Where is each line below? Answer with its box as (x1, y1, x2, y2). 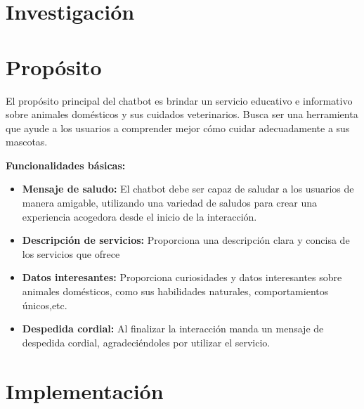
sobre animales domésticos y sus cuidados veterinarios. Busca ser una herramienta (6, 107, 358, 122)
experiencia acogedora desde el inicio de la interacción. (22, 209, 257, 223)
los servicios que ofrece (22, 246, 120, 261)
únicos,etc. (22, 297, 67, 312)
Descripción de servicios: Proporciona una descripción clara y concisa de (22, 233, 350, 247)
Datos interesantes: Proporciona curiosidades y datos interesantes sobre (22, 270, 342, 285)
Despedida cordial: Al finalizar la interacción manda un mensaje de (22, 321, 324, 336)
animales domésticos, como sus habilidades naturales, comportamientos (22, 284, 329, 299)
